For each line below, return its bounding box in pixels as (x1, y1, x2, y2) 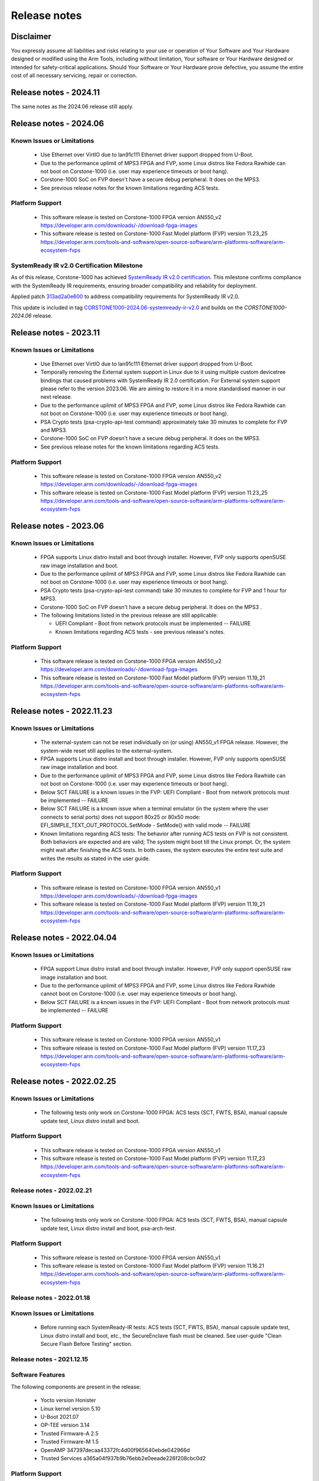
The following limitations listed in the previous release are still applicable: (40, 611, 218, 618)
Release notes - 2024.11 (11, 88, 100, 98)
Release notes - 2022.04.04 (11, 933, 118, 943)
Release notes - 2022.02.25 (11, 1076, 116, 1086)
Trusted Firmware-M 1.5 (40, 1438, 99, 1445)
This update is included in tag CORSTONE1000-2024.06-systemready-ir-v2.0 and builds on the (11, 304, 243, 311)
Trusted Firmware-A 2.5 (40, 1429, 99, 1437)
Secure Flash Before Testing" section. (40, 1341, 133, 1348)
